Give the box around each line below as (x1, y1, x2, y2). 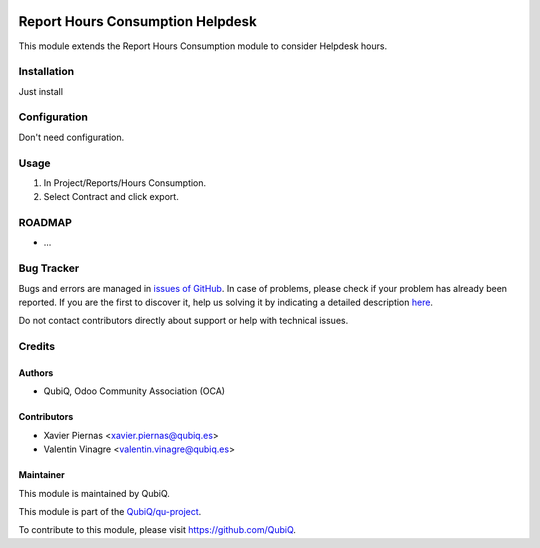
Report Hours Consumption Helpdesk (18, 13, 257, 30)
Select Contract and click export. (43, 191, 179, 203)
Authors (18, 366, 54, 379)
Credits (18, 340, 55, 354)
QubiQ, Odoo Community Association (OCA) (43, 385, 225, 397)
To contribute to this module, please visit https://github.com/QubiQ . (18, 524, 297, 536)
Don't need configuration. (18, 131, 125, 143)
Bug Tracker (18, 261, 80, 275)
